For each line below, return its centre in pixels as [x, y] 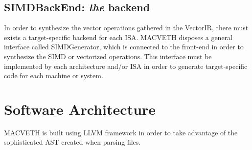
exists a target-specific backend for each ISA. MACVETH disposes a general [118, 37]
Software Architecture [80, 109]
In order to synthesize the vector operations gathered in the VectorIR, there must [126, 28]
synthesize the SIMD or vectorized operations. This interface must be [108, 56]
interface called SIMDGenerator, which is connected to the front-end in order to [124, 47]
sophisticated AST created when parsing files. [72, 142]
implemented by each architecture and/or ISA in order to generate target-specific [126, 66]
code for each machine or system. [54, 75]
